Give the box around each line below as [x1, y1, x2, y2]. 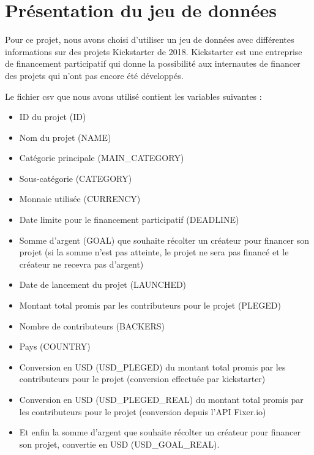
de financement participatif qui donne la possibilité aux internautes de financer [5, 57, 301, 70]
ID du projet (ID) [19, 110, 86, 123]
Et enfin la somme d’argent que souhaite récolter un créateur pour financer [19, 426, 301, 438]
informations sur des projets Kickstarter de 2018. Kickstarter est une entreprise [5, 45, 302, 58]
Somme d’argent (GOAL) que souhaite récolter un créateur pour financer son [19, 233, 310, 246]
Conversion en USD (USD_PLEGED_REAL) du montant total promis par [19, 393, 304, 405]
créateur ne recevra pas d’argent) [19, 257, 144, 270]
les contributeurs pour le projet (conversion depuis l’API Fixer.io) [19, 405, 266, 418]
